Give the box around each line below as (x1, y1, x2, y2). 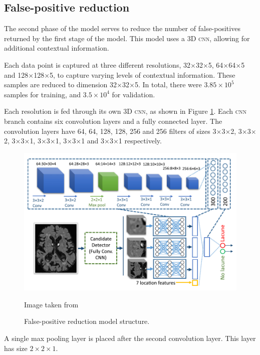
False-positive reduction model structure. (24, 316, 150, 326)
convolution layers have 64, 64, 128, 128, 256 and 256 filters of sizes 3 (4, 125, 216, 136)
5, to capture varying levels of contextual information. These (50, 69, 235, 80)
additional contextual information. (4, 43, 109, 53)
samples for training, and (4, 89, 81, 99)
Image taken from (24, 299, 79, 309)
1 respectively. (118, 135, 162, 146)
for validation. (112, 89, 155, 99)
